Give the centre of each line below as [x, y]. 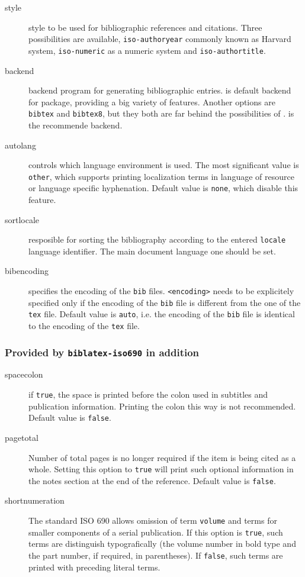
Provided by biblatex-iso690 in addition [102, 352]
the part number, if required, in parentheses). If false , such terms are [156, 555]
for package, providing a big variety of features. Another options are [152, 101]
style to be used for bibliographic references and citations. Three [145, 27]
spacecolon [24, 374]
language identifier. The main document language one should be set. [152, 251]
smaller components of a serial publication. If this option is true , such [156, 532]
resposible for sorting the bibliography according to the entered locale [157, 239]
